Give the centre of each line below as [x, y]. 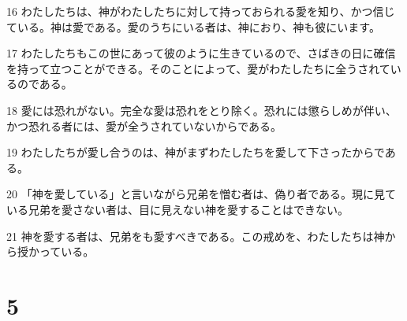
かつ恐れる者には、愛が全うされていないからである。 [144, 125]
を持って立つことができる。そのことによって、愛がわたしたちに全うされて [198, 68]
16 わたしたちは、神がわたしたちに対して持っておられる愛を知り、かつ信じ [201, 11]
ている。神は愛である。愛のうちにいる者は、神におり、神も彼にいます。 [193, 26]
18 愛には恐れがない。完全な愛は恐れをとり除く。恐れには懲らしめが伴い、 [202, 110]
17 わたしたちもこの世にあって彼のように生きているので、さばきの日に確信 [201, 53]
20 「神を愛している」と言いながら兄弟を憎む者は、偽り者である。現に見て [202, 194]
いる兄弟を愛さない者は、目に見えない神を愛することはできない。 [177, 209]
